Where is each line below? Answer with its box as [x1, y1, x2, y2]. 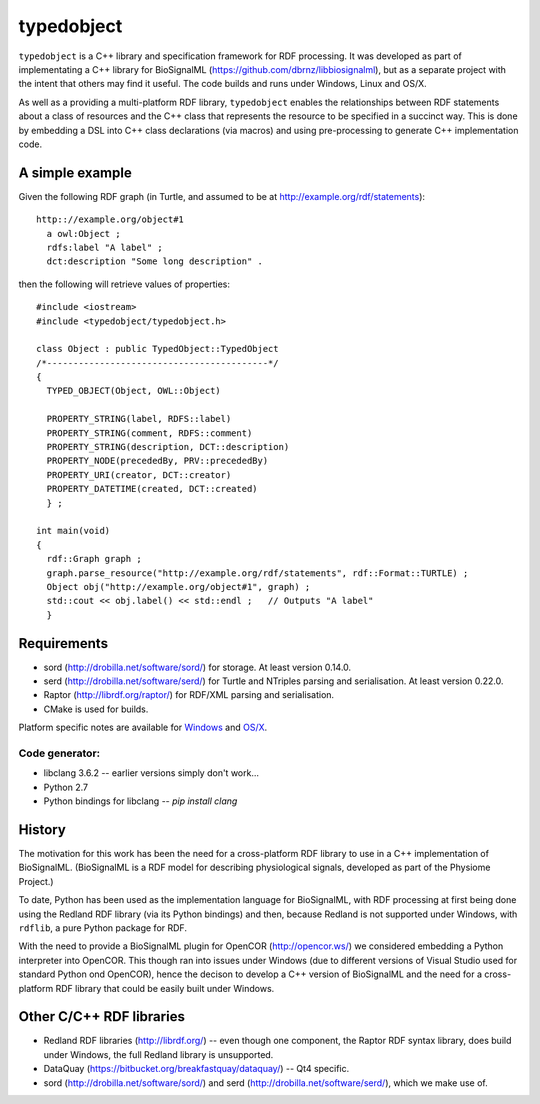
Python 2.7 [43, 781, 89, 793]
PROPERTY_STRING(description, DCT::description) [46, 441, 290, 453]
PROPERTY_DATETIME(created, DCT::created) [46, 483, 259, 495]
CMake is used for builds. [43, 703, 149, 715]
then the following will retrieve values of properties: [18, 278, 230, 290]
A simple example [18, 164, 132, 181]
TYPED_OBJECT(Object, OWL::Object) [46, 385, 222, 397]
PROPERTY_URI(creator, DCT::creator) [46, 469, 232, 480]
